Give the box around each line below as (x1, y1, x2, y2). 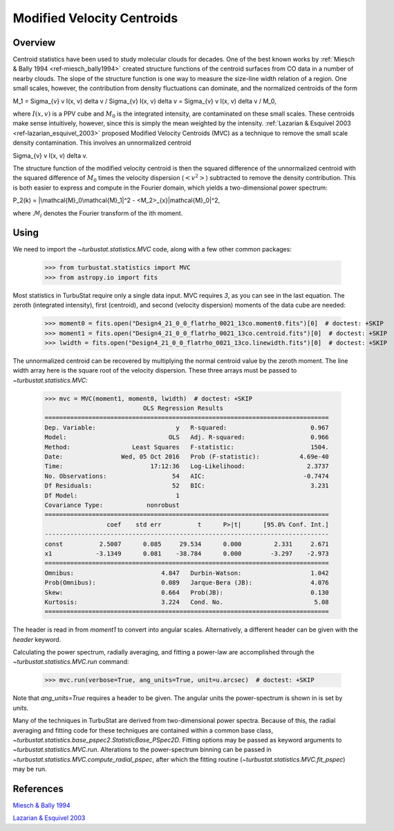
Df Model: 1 (44, 492, 180, 499)
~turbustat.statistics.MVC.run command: (12, 658, 129, 666)
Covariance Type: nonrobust (44, 501, 180, 509)
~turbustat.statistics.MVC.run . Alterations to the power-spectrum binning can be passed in (12, 745, 272, 754)
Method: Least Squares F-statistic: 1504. (44, 443, 330, 451)
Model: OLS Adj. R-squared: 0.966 (44, 434, 330, 441)
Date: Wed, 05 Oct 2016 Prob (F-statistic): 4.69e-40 (44, 453, 330, 461)
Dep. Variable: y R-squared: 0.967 (44, 423, 330, 431)
